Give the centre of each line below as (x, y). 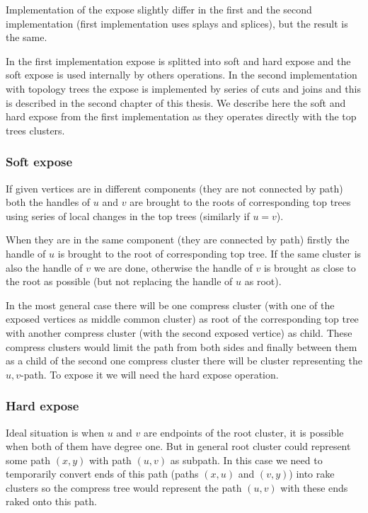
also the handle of (44, 267)
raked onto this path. (51, 501)
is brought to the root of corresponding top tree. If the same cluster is (209, 253)
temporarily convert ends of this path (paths (102, 474)
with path (110, 460)
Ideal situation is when (55, 432)
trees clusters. (35, 130)
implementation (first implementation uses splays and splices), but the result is (177, 23)
